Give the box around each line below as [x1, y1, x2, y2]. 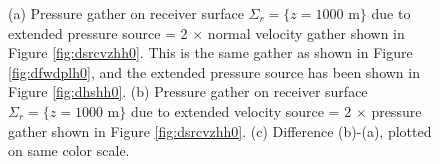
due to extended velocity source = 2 [130, 100, 352, 121]
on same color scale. [8, 140, 130, 161]
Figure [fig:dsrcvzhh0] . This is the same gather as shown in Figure [8, 42, 413, 63]
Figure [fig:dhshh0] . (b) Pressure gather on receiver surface [8, 81, 368, 102]
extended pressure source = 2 [8, 22, 188, 43]
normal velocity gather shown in [207, 22, 405, 43]
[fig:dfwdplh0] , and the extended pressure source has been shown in [8, 61, 420, 82]
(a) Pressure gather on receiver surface [8, 3, 244, 23]
